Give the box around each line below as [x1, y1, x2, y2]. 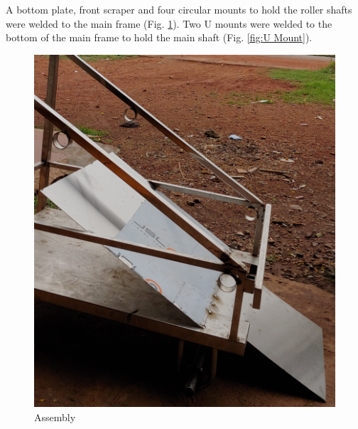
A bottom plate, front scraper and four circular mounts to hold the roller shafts [6, 2, 352, 16]
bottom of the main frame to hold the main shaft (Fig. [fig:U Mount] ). [6, 30, 313, 45]
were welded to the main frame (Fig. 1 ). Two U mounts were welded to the [6, 16, 332, 31]
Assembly [34, 410, 76, 424]
